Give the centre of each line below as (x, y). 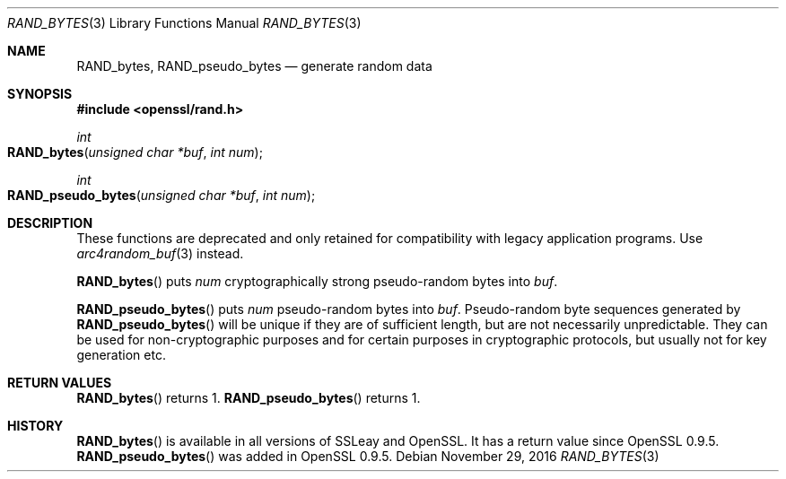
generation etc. (121, 355)
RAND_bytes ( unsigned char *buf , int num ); (135, 152)
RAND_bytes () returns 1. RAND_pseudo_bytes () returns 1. (249, 398)
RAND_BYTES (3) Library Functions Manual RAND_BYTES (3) (184, 23)
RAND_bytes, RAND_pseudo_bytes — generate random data (254, 66)
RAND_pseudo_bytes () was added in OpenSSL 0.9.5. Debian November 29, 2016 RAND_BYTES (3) (368, 456)
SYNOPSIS (40, 94)
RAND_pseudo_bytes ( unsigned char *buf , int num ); (162, 195)
